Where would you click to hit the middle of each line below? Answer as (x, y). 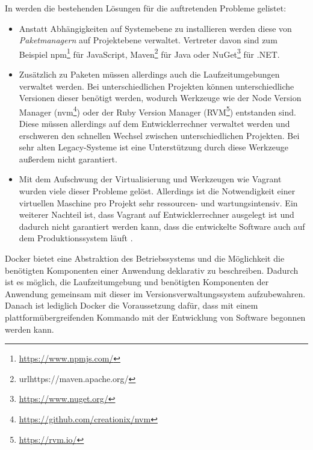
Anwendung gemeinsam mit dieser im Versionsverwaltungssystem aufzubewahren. (155, 293)
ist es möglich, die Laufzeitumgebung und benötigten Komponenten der (137, 282)
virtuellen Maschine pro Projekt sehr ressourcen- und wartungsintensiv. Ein (158, 202)
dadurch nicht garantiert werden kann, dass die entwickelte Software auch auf (162, 226)
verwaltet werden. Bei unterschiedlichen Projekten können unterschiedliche (156, 86)
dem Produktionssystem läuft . (76, 238)
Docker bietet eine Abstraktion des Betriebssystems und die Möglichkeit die (145, 258)
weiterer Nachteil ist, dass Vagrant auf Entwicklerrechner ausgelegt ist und (156, 214)
